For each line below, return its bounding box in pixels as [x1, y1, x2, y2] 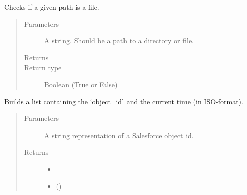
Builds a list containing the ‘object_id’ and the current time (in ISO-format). [4, 96, 243, 106]
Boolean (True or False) [44, 79, 118, 89]
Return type [24, 62, 62, 73]
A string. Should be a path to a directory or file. [44, 35, 194, 46]
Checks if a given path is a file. [4, 2, 99, 12]
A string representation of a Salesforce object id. [44, 129, 194, 140]
